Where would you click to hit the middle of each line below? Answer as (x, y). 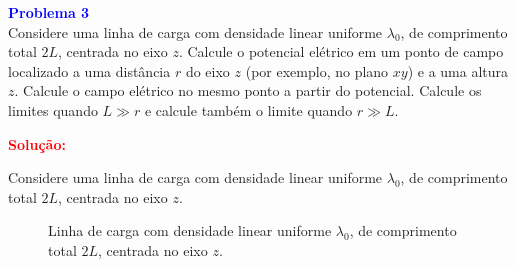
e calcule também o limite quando (248, 109)
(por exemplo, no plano (317, 70)
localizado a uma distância (89, 70)
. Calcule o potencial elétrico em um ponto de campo (341, 51)
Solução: (37, 143)
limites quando (53, 109)
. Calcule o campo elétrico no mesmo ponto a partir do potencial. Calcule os (248, 90)
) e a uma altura (458, 70)
